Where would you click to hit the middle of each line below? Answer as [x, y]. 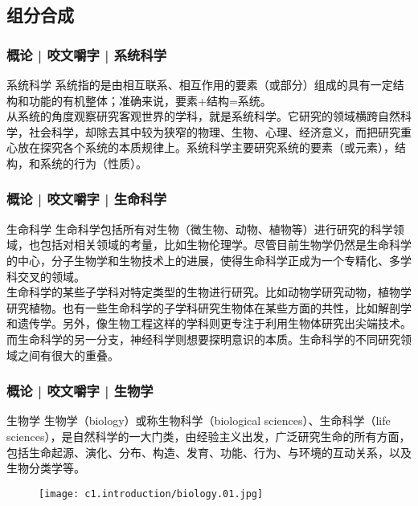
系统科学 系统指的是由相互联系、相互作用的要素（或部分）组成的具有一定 [200, 84]
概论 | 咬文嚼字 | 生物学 [80, 391]
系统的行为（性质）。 [93, 163]
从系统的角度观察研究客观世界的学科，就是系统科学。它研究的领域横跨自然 [203, 116]
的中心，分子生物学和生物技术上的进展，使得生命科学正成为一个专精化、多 [203, 260]
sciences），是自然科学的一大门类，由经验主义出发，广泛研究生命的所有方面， [209, 436]
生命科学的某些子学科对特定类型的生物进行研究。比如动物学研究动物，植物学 [209, 292]
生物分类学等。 [46, 468]
